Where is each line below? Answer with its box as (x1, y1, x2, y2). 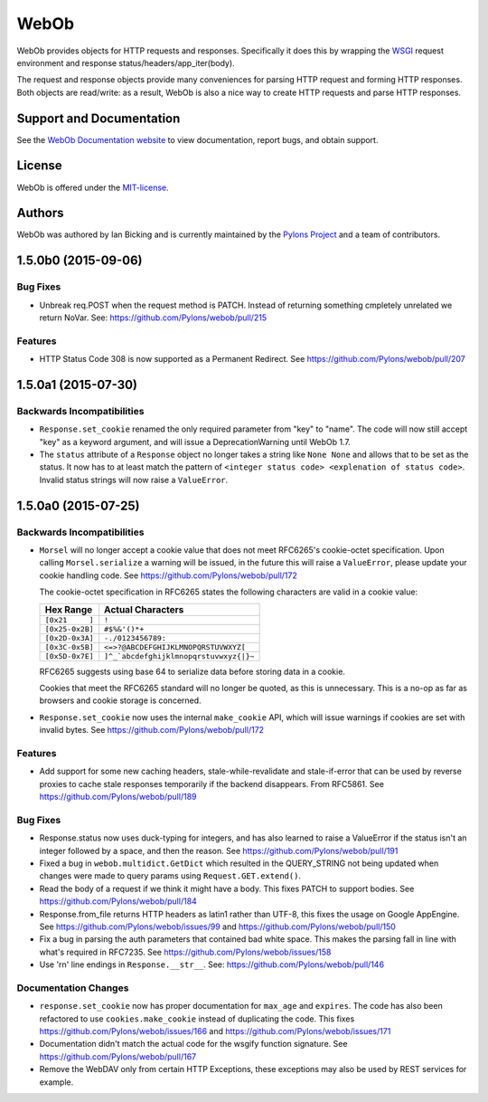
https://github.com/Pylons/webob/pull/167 (39, 1050, 197, 1062)
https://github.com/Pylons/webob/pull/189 (39, 792, 197, 803)
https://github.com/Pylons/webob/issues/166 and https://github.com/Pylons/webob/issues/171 (39, 1026, 391, 1037)
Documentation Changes (16, 982, 129, 994)
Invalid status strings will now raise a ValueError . (39, 474, 229, 485)
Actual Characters (104, 603, 184, 615)
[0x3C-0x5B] (44, 642, 94, 651)
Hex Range (44, 603, 93, 615)
